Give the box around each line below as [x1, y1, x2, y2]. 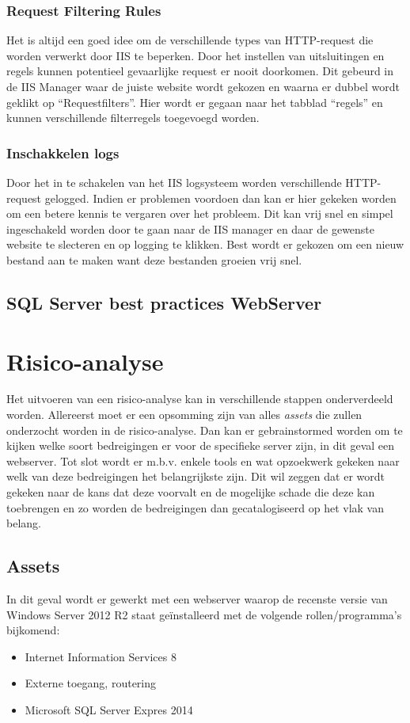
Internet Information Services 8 [25, 648, 177, 664]
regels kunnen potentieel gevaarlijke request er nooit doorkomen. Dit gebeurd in [6, 63, 394, 79]
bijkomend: [6, 622, 60, 638]
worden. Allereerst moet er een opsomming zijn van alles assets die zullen [6, 406, 363, 423]
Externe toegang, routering [25, 675, 157, 691]
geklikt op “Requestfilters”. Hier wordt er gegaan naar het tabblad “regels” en [6, 93, 383, 110]
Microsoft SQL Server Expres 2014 [25, 701, 193, 717]
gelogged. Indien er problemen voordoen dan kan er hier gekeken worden [44, 189, 397, 206]
